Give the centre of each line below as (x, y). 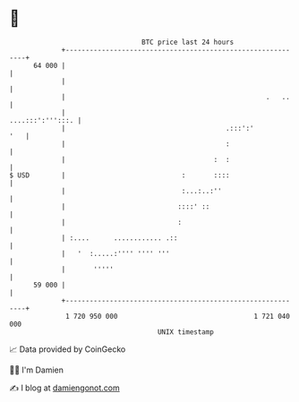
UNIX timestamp (186, 332)
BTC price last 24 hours (188, 42)
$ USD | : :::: (120, 175)
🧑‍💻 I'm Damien (37, 370)
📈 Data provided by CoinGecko (68, 349)
